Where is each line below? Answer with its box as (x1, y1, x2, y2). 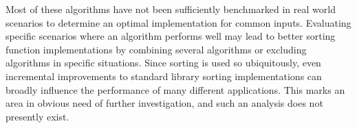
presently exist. (6, 109, 69, 123)
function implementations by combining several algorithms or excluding (6, 42, 307, 56)
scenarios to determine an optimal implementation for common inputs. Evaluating (6, 15, 351, 29)
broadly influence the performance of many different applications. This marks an (6, 82, 345, 97)
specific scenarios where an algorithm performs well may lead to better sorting (6, 29, 336, 43)
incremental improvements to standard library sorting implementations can (6, 68, 322, 83)
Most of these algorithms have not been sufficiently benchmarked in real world (6, 2, 336, 16)
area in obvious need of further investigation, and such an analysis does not (6, 96, 323, 110)
